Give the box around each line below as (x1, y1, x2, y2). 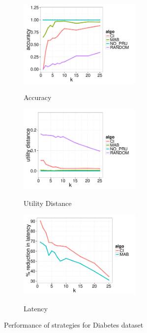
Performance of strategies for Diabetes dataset (4, 320, 144, 330)
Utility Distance (24, 198, 72, 208)
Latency (24, 303, 48, 313)
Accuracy (24, 92, 52, 102)
